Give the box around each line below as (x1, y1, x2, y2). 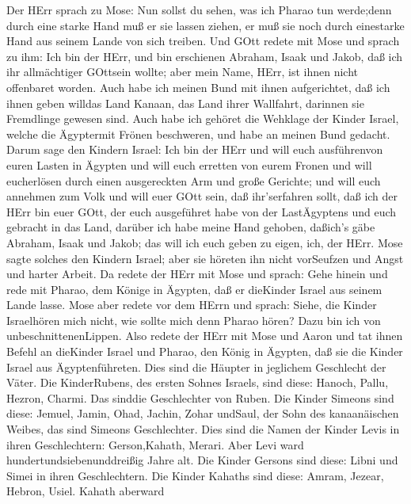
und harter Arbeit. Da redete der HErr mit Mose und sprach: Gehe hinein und (6, 265, 388, 282)
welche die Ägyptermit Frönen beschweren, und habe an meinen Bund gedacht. (6, 125, 390, 142)
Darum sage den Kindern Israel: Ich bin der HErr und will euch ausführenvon (6, 141, 383, 158)
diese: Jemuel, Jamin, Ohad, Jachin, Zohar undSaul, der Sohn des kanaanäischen (6, 405, 399, 422)
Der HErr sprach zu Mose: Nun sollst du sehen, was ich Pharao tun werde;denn (6, 2, 392, 17)
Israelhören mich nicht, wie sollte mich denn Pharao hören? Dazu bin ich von (6, 311, 381, 328)
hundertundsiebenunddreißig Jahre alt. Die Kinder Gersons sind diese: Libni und (6, 452, 398, 468)
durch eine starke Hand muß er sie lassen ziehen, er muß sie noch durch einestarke (6, 17, 405, 33)
